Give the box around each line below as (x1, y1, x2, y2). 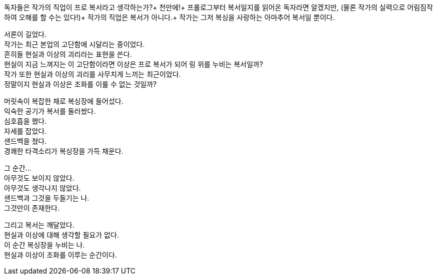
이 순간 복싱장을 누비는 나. (4, 241, 85, 249)
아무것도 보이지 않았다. (4, 174, 74, 182)
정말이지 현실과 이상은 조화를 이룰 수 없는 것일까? (4, 80, 157, 88)
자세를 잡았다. (4, 127, 47, 135)
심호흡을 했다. (4, 117, 47, 125)
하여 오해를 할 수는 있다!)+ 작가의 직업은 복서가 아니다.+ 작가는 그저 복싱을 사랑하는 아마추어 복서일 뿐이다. (4, 13, 335, 21)
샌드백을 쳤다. (4, 137, 47, 145)
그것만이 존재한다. (4, 204, 60, 212)
